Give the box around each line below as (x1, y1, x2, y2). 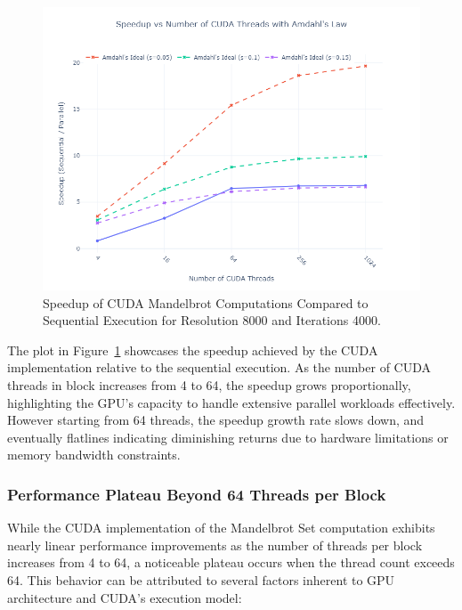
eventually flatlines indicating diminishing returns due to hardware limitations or (7, 427, 449, 446)
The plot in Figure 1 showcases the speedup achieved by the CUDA (7, 340, 378, 359)
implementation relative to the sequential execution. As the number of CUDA (7, 358, 432, 377)
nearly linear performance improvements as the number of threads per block (7, 535, 423, 554)
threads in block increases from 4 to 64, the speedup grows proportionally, (7, 375, 411, 394)
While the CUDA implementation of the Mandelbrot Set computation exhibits (7, 518, 435, 537)
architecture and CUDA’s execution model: (7, 588, 242, 606)
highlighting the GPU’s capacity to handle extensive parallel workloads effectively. (7, 393, 456, 411)
